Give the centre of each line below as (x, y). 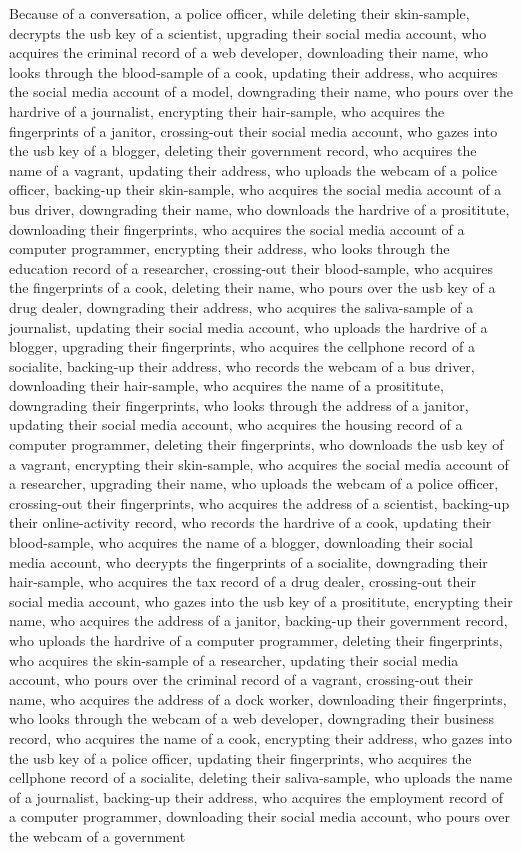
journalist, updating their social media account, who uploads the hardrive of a (248, 326)
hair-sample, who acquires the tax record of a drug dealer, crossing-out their (242, 581)
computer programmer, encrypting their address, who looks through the (229, 248)
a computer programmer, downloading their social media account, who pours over (259, 816)
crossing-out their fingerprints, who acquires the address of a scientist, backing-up (259, 502)
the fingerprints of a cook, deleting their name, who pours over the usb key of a (252, 287)
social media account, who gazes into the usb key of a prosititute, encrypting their (261, 600)
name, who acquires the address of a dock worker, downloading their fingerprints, (258, 698)
